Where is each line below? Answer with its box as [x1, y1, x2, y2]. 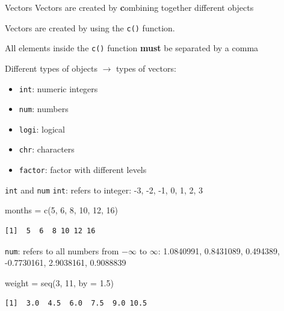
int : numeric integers [19, 82, 98, 95]
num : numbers [19, 102, 69, 115]
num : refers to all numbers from [5, 244, 119, 257]
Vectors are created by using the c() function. [5, 21, 175, 34]
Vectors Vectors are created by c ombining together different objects [5, 1, 254, 13]
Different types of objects [5, 61, 97, 74]
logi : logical [19, 122, 65, 135]
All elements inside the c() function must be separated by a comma [5, 42, 259, 54]
